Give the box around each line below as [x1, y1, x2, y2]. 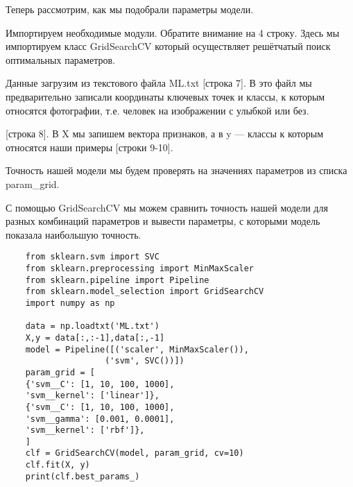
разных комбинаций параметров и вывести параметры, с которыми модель [6, 214, 320, 228]
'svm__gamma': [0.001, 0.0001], [25, 413, 175, 424]
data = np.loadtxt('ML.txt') [25, 321, 160, 332]
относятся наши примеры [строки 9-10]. [6, 139, 173, 154]
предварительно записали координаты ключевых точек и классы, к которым [6, 89, 325, 103]
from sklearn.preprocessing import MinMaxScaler [25, 263, 254, 273]
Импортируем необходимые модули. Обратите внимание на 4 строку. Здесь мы [6, 25, 340, 40]
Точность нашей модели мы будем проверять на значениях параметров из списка [6, 163, 347, 178]
